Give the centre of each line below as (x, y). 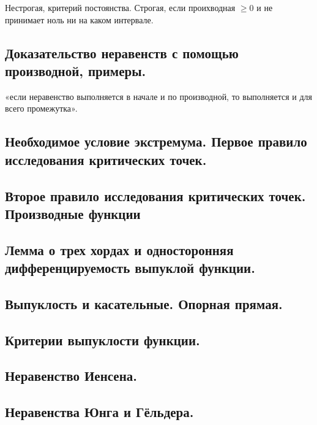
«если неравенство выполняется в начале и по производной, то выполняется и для (159, 96)
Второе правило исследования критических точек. (155, 195)
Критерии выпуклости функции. (103, 339)
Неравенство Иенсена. (71, 376)
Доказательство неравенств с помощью (122, 52)
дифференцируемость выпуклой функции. (130, 268)
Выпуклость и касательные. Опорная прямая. (144, 303)
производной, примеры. (76, 70)
